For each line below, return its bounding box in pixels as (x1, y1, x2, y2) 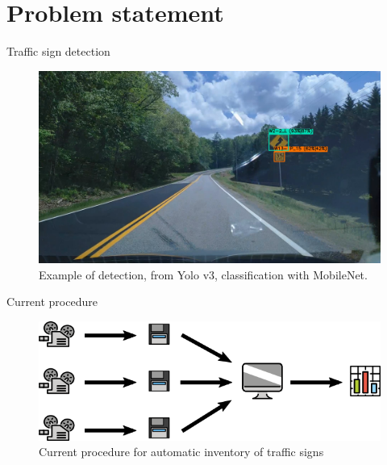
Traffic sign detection (6, 43, 110, 60)
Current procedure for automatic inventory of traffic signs (39, 443, 324, 460)
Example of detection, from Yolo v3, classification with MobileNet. (39, 266, 368, 283)
